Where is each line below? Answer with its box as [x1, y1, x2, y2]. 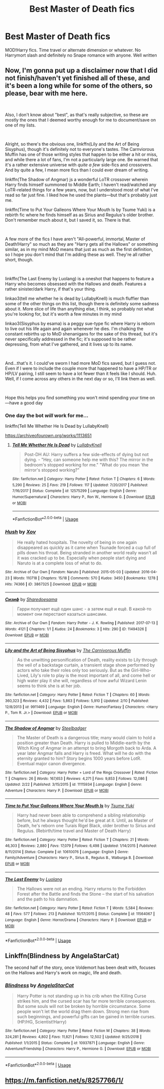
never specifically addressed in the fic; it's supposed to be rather [5, 336, 136, 342]
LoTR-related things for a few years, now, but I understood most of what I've [5, 187, 159, 192]
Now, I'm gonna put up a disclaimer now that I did [5, 66, 158, 75]
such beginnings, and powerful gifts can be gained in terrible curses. [17, 1014, 156, 1020]
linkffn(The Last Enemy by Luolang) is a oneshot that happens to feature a [5, 275, 154, 281]
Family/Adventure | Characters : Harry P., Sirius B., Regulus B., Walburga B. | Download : [5, 856, 154, 860]
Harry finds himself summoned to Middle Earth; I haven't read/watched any [5, 182, 157, 188]
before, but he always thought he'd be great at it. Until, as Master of [17, 817, 154, 823]
